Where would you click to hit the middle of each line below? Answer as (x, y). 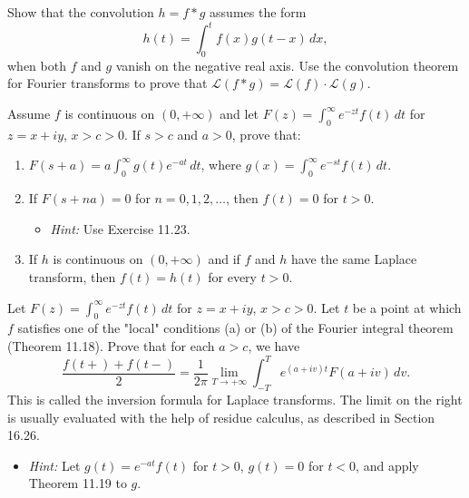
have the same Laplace (354, 259)
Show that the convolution (81, 12)
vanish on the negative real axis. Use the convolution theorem (287, 65)
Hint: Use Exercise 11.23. (120, 228)
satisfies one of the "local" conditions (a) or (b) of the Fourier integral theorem (235, 328)
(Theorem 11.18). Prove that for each (111, 346)
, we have (274, 346)
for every (233, 277)
